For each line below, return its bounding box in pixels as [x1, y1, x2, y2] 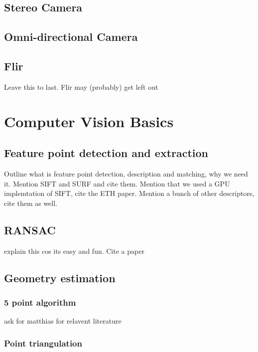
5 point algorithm [4, 296, 76, 308]
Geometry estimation [4, 270, 116, 285]
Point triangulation [4, 337, 82, 349]
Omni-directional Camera [4, 29, 138, 44]
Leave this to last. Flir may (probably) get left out [4, 81, 158, 92]
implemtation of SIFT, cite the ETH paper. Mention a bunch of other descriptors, [4, 188, 255, 198]
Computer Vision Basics [4, 111, 174, 131]
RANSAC [4, 222, 56, 237]
